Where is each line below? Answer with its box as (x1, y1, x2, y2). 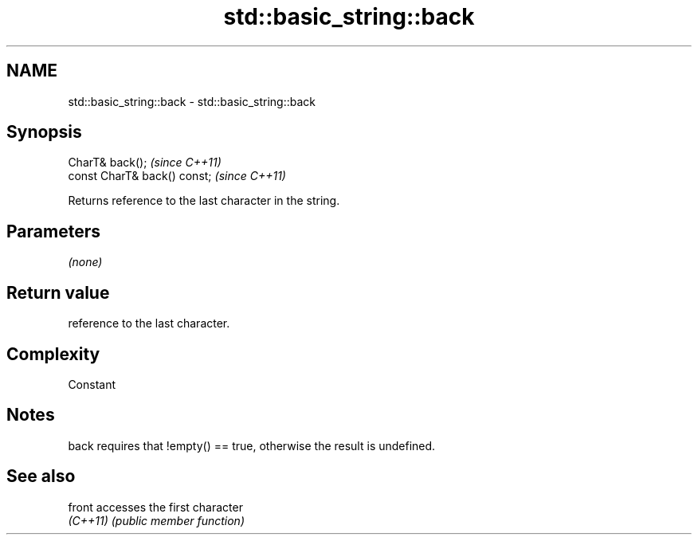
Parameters (6, 221, 100, 241)
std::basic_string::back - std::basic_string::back (68, 94, 316, 108)
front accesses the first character (68, 500, 243, 514)
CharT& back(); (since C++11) (68, 155, 222, 170)
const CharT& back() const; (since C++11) (68, 169, 286, 183)
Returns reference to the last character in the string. (68, 194, 340, 208)
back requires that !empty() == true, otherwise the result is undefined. (68, 438, 436, 453)
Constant (68, 377, 116, 391)
